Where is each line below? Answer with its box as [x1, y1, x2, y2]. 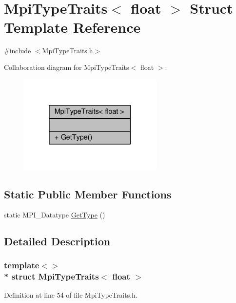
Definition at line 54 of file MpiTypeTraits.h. [4, 289, 138, 300]
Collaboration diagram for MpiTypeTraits [4, 62, 129, 72]
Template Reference [4, 17, 141, 37]
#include [4, 45, 31, 56]
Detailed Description [4, 234, 111, 249]
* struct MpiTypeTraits [4, 270, 99, 282]
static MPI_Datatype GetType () [4, 210, 105, 220]
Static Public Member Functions [4, 187, 172, 202]
